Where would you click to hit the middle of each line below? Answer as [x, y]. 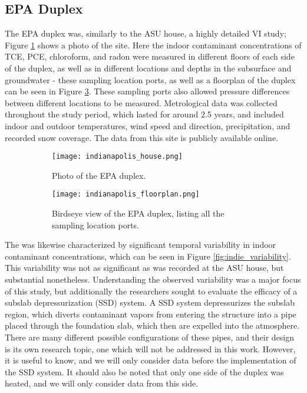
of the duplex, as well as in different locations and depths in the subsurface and [148, 68]
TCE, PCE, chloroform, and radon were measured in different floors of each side [150, 56]
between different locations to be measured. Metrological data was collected [141, 102]
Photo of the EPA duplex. [99, 175]
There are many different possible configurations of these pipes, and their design [150, 337]
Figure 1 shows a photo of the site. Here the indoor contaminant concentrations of [153, 45]
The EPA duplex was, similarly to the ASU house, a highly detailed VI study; [146, 33]
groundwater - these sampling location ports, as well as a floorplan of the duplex [150, 79]
